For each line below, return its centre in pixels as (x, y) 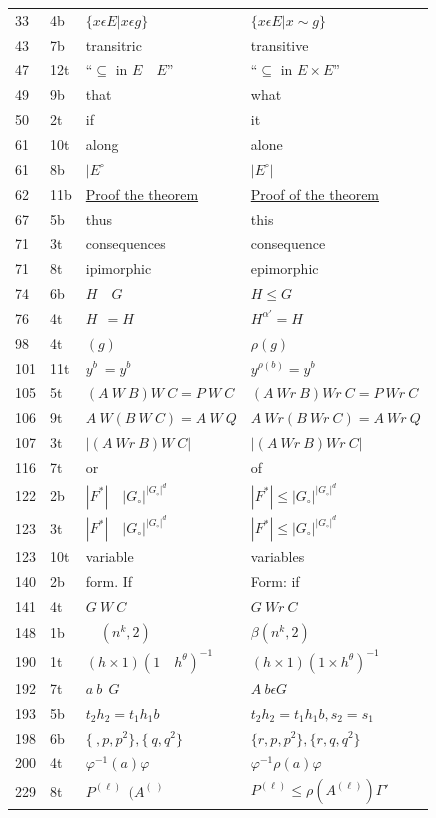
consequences (125, 243)
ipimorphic (118, 268)
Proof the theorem (142, 193)
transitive (279, 44)
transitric (113, 44)
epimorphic (284, 268)
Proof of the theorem (315, 193)
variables (277, 556)
